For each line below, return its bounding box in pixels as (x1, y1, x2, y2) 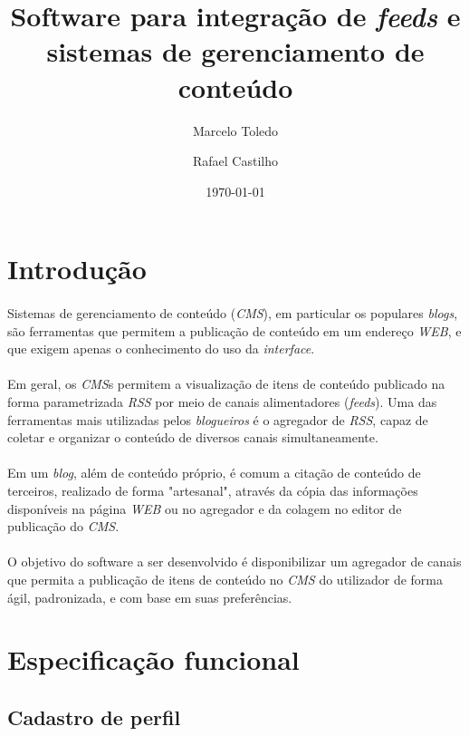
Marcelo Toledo (192, 121, 279, 140)
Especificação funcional (7, 641, 300, 678)
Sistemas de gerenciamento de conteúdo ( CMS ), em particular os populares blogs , (7, 304, 458, 323)
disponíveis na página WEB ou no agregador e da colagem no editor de (7, 499, 402, 518)
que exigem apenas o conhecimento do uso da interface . (7, 339, 315, 358)
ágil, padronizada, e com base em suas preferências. (7, 587, 292, 606)
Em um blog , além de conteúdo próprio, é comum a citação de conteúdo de (7, 463, 421, 482)
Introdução (7, 250, 147, 287)
